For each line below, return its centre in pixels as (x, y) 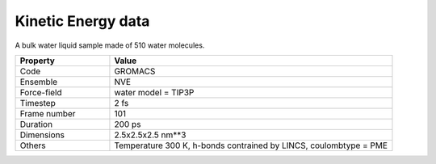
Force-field (41, 92)
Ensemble (39, 82)
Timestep (38, 103)
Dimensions (42, 135)
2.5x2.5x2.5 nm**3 (150, 135)
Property (38, 61)
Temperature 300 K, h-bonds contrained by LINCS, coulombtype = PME (251, 145)
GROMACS (135, 71)
